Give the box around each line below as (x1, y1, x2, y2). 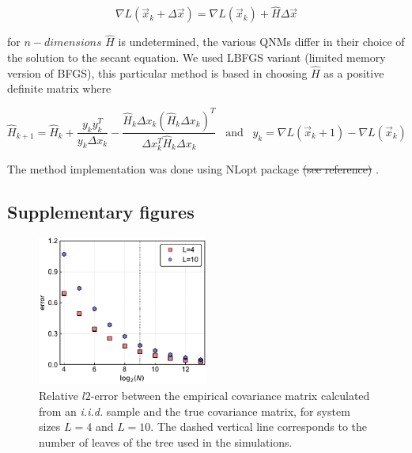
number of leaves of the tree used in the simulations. (39, 433, 293, 450)
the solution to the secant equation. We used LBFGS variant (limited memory (7, 49, 386, 66)
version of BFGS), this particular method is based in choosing (7, 64, 308, 81)
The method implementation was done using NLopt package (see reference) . (7, 161, 379, 177)
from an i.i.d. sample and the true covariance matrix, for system (39, 402, 350, 419)
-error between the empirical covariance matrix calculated (90, 386, 370, 403)
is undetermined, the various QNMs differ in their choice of (118, 33, 405, 50)
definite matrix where (7, 80, 112, 97)
